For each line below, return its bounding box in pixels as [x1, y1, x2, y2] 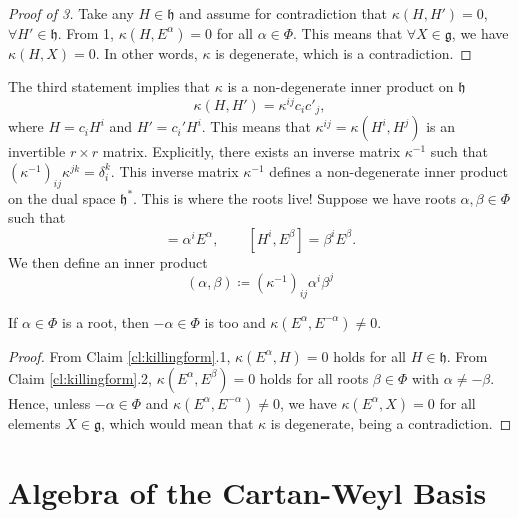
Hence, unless [8, 392, 91, 413]
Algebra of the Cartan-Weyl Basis [8, 471, 487, 512]
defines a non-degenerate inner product [269, 160, 508, 181]
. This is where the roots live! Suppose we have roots [133, 187, 456, 208]
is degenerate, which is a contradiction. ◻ [215, 42, 472, 63]
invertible [8, 141, 66, 162]
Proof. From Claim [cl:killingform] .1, [8, 345, 231, 366]
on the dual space [8, 187, 116, 208]
